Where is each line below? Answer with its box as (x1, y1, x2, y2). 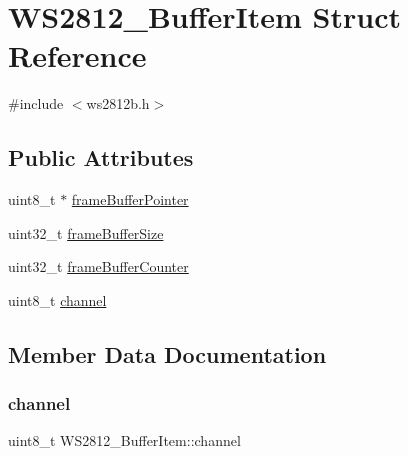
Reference (8, 35, 147, 76)
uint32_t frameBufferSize (8, 222, 164, 243)
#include (8, 93, 64, 114)
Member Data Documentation (8, 338, 327, 369)
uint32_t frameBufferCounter (8, 256, 189, 277)
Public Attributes (8, 142, 194, 173)
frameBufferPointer (71, 189, 189, 210)
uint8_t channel (8, 289, 107, 310)
